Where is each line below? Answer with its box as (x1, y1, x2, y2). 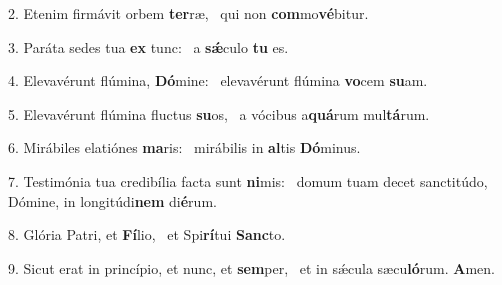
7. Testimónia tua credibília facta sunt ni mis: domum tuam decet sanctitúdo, (8, 170, 488, 191)
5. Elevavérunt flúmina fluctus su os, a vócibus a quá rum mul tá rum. (8, 103, 430, 124)
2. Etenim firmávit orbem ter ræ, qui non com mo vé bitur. (8, 3, 369, 23)
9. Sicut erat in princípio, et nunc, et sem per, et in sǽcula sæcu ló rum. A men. (8, 257, 495, 278)
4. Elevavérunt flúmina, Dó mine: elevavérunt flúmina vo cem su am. (8, 70, 428, 91)
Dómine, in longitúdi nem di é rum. (8, 190, 217, 211)
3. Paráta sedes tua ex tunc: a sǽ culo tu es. (8, 36, 289, 57)
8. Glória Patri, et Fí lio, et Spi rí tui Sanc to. (8, 224, 286, 245)
